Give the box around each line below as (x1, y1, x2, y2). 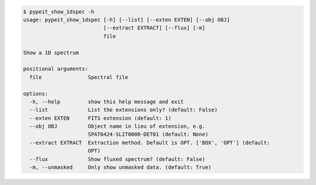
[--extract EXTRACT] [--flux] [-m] (103, 25, 205, 32)
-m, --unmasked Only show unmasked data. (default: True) (29, 164, 212, 171)
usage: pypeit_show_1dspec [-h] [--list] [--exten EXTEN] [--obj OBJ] (23, 16, 231, 23)
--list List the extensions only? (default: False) (29, 107, 218, 114)
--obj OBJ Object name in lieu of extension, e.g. (29, 123, 205, 130)
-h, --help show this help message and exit (29, 98, 184, 105)
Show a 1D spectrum (23, 49, 79, 56)
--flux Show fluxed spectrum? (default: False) (29, 156, 205, 162)
